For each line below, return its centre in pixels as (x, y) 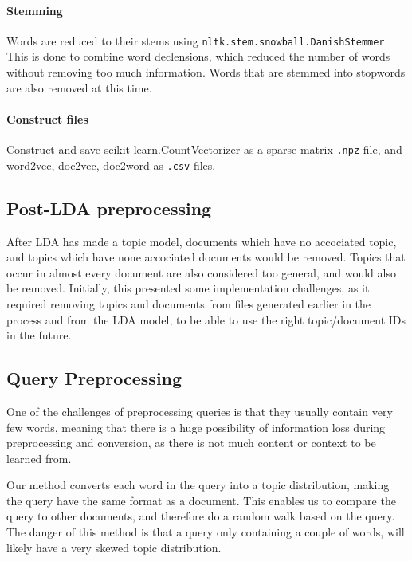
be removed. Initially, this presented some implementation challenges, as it (188, 288)
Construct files (47, 118)
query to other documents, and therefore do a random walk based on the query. (201, 516)
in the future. (39, 335)
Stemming (35, 10)
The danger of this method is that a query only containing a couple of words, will (206, 532)
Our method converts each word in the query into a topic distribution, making (198, 485)
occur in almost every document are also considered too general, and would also (201, 272)
